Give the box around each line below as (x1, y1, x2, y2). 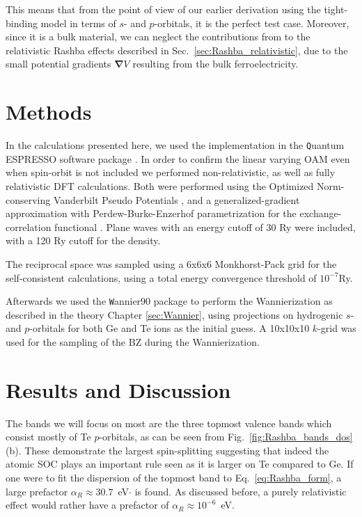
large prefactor (6, 484, 68, 498)
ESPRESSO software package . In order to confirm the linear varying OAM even (6, 151, 350, 166)
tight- (324, 2, 348, 16)
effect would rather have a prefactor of (6, 498, 169, 512)
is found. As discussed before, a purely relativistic (134, 484, 347, 498)
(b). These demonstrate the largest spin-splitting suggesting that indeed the (6, 443, 329, 457)
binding (6, 15, 38, 30)
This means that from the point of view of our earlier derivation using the (6, 2, 321, 16)
